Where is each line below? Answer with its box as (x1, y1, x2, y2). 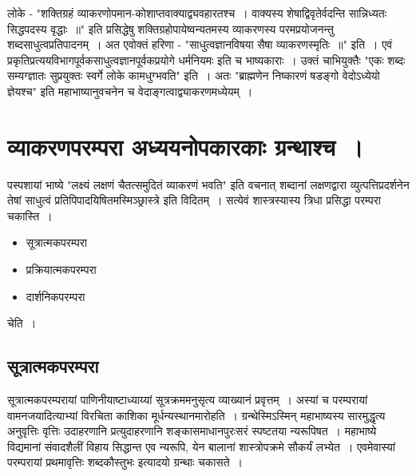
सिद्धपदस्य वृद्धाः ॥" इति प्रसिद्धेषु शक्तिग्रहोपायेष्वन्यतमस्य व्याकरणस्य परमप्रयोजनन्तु (7, 20, 334, 37)
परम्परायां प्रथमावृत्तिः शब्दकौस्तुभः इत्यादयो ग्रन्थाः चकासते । (7, 454, 244, 470)
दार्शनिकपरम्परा (26, 288, 85, 304)
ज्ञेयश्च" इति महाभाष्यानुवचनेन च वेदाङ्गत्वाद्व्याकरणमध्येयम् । (7, 82, 253, 99)
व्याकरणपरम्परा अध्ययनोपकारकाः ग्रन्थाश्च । (7, 129, 363, 162)
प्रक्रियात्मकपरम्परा (26, 261, 97, 278)
